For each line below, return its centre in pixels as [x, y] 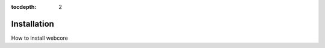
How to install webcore [40, 38]
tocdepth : [24, 7]
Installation [32, 24]
